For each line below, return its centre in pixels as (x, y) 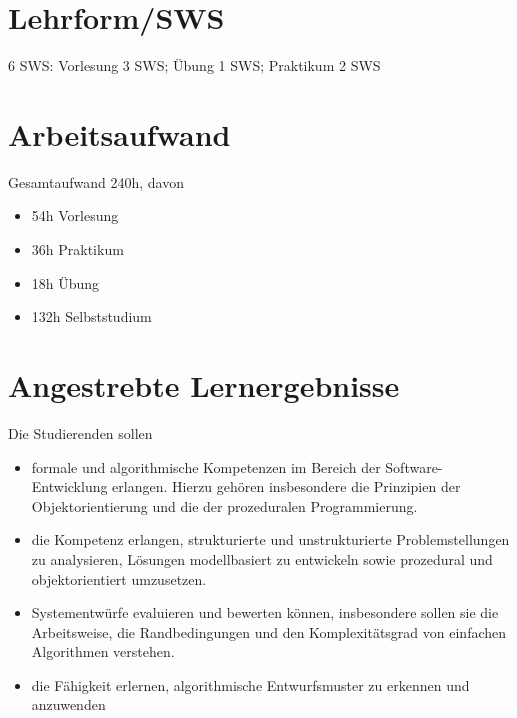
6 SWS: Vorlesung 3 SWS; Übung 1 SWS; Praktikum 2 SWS (194, 65)
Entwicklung (69, 486)
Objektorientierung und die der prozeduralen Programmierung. (224, 505)
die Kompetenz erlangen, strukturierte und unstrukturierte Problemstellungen (270, 539)
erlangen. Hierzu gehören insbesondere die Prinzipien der (286, 486)
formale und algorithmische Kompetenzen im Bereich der (206, 466)
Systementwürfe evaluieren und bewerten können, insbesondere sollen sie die (265, 612)
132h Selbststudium (91, 316)
